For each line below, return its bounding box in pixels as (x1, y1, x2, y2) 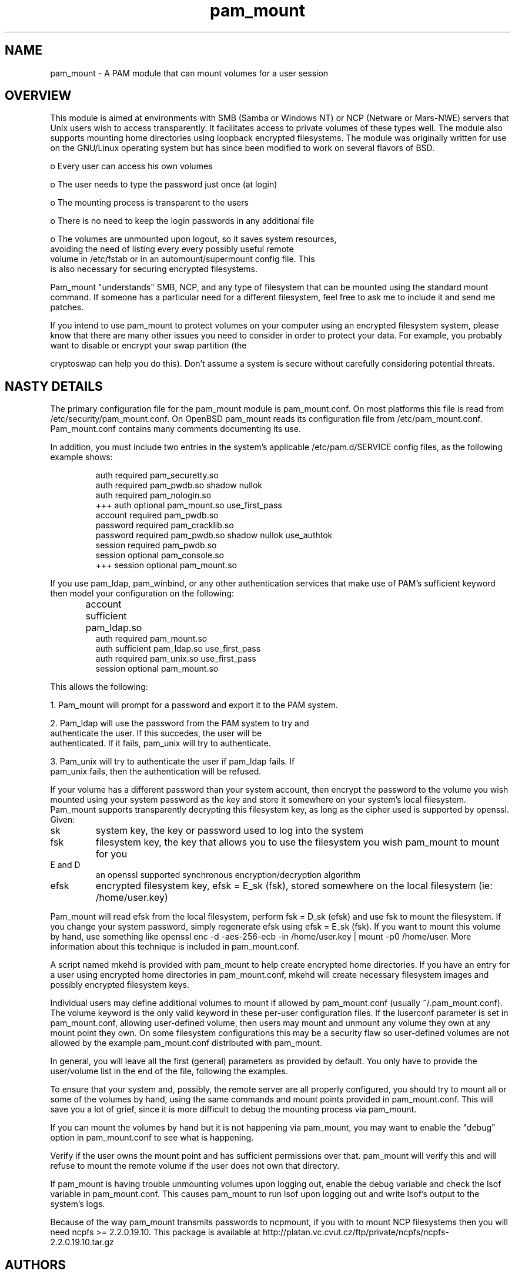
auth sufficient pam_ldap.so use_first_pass (95, 643, 261, 654)
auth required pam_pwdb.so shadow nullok (95, 480, 263, 491)
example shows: (50, 452, 113, 462)
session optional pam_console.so (95, 550, 224, 561)
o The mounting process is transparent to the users (50, 197, 249, 208)
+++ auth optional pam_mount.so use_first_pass (95, 500, 282, 511)
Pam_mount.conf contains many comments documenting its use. (50, 424, 301, 434)
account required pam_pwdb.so (95, 510, 219, 521)
